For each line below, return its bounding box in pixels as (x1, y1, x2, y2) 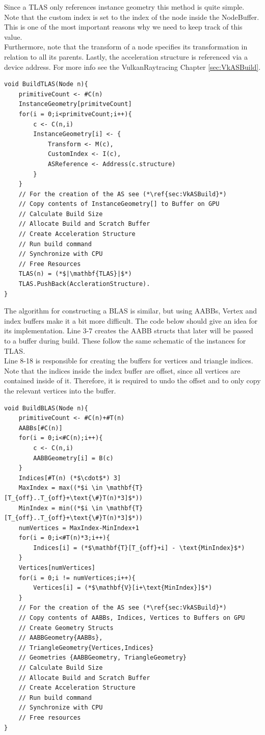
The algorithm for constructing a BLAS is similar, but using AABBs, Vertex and (4, 305, 257, 316)
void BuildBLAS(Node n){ (4, 404, 88, 412)
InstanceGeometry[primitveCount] (18, 100, 132, 108)
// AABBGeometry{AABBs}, (18, 634, 103, 642)
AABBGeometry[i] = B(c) (33, 454, 114, 462)
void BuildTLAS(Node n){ (4, 81, 88, 88)
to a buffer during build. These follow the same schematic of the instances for (4, 335, 246, 346)
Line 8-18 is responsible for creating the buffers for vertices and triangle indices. (4, 355, 253, 366)
